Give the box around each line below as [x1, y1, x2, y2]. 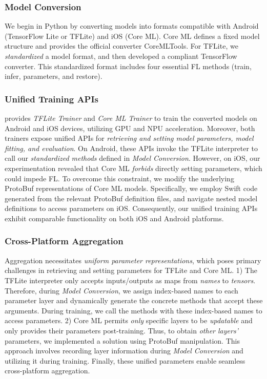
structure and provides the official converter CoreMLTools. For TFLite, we [5, 40, 238, 51]
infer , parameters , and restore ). [5, 71, 102, 81]
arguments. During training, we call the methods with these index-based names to [5, 305, 262, 315]
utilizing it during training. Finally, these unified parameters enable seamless [5, 355, 245, 366]
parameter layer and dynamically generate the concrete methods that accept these [5, 295, 263, 306]
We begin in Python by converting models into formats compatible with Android [5, 20, 259, 31]
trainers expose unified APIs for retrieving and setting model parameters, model [5, 133, 254, 143]
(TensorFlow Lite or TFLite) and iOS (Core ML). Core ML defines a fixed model [5, 30, 260, 41]
